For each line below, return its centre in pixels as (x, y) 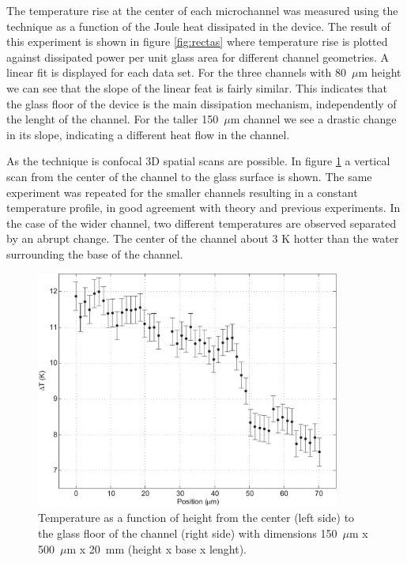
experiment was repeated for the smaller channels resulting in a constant (182, 192)
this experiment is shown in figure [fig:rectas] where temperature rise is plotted (197, 42)
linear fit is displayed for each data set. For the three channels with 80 (176, 72)
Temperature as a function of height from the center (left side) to (196, 518)
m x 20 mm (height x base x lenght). (157, 548)
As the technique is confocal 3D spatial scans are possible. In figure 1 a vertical (198, 161)
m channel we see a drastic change (313, 119)
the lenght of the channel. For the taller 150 (113, 119)
